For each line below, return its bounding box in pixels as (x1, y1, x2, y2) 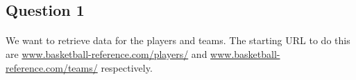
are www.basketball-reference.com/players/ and (6, 46, 207, 61)
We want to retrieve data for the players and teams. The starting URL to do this (6, 33, 350, 48)
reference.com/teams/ (6, 60, 98, 74)
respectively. (101, 60, 153, 74)
